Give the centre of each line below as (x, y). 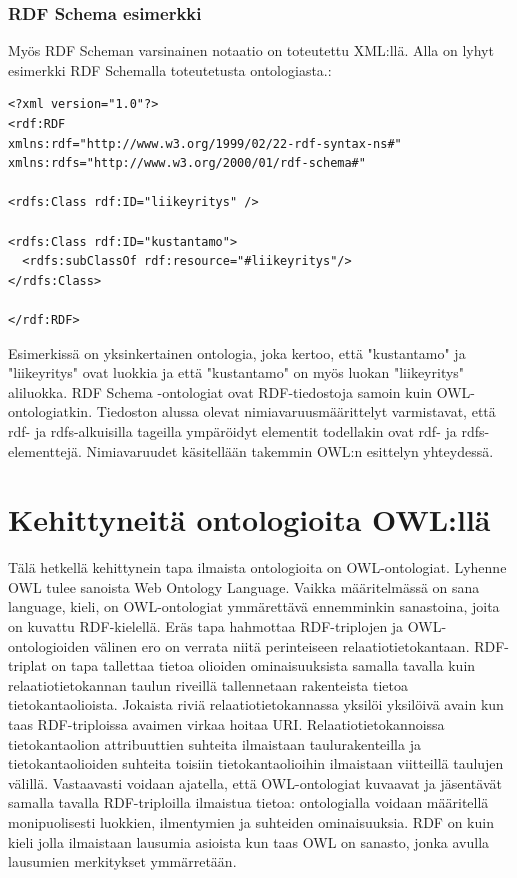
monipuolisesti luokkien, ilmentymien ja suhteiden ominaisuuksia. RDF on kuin (251, 821)
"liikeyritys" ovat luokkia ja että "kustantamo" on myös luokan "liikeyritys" (236, 372)
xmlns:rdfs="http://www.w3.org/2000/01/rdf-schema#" (187, 163)
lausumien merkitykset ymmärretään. (122, 861)
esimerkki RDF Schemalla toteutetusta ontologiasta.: (170, 69)
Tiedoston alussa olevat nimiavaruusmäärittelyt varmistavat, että (296, 411)
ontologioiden (49, 645)
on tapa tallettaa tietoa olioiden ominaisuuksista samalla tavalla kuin (263, 665)
